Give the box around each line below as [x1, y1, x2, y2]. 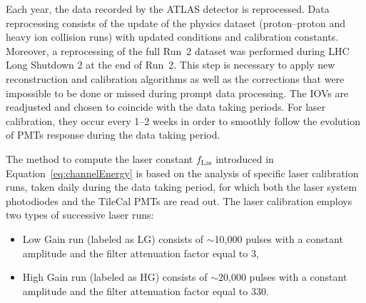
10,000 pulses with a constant [214, 231, 343, 246]
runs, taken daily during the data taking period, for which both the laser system [6, 179, 357, 194]
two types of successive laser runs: [6, 207, 154, 222]
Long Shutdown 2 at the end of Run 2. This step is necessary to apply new [6, 57, 335, 72]
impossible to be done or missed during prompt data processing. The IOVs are [6, 85, 349, 100]
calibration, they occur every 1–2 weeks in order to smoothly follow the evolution [6, 113, 360, 128]
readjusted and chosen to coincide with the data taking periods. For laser [6, 99, 326, 114]
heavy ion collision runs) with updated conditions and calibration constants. [6, 29, 339, 44]
